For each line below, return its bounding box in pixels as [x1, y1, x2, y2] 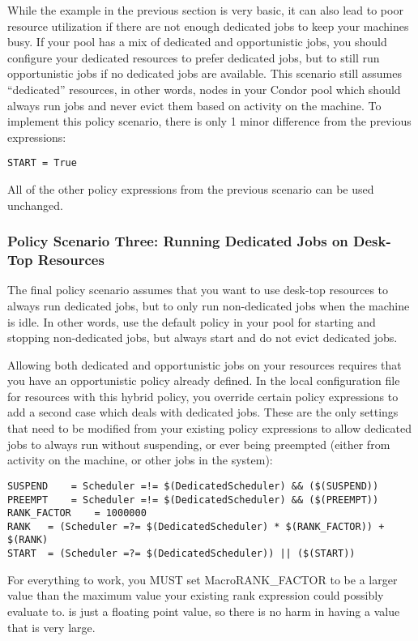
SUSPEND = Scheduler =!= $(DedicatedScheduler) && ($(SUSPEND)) [7, 480, 379, 492]
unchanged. [7, 196, 63, 213]
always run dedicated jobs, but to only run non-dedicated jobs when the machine [7, 297, 410, 314]
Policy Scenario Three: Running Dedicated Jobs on [7, 231, 348, 251]
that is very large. [7, 618, 96, 635]
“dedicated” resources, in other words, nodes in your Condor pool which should [7, 80, 401, 97]
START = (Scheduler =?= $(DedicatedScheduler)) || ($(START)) [7, 548, 356, 560]
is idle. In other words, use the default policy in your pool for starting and [7, 313, 376, 330]
